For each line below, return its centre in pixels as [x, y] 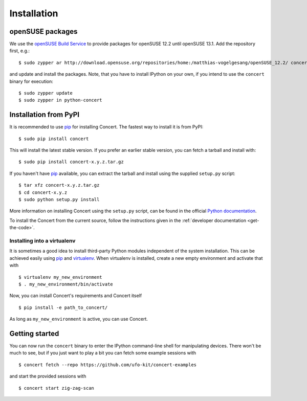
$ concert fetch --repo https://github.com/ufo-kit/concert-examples [108, 365]
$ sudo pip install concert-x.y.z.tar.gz [71, 162]
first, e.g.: [20, 51]
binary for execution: [31, 81]
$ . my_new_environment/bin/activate [66, 284]
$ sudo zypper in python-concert [60, 100]
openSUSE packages [43, 31]
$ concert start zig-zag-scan [57, 388]
